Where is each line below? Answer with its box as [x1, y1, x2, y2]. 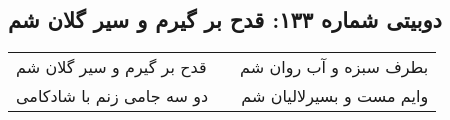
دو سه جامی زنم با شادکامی [16, 84, 209, 108]
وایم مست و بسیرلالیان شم [241, 84, 429, 108]
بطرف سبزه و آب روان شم [240, 55, 429, 79]
